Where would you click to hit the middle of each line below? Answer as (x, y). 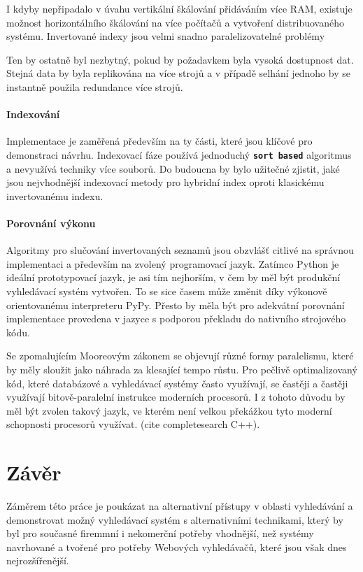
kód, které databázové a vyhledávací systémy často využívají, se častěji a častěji (177, 383)
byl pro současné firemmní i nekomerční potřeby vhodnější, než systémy (160, 533)
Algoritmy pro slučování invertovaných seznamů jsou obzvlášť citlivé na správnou (180, 250)
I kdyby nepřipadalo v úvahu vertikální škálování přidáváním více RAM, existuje (179, 8)
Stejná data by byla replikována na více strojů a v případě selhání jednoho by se (178, 73)
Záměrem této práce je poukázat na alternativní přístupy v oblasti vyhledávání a (180, 506)
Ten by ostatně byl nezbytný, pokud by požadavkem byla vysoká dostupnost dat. (180, 59)
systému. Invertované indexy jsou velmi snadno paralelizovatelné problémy (166, 36)
